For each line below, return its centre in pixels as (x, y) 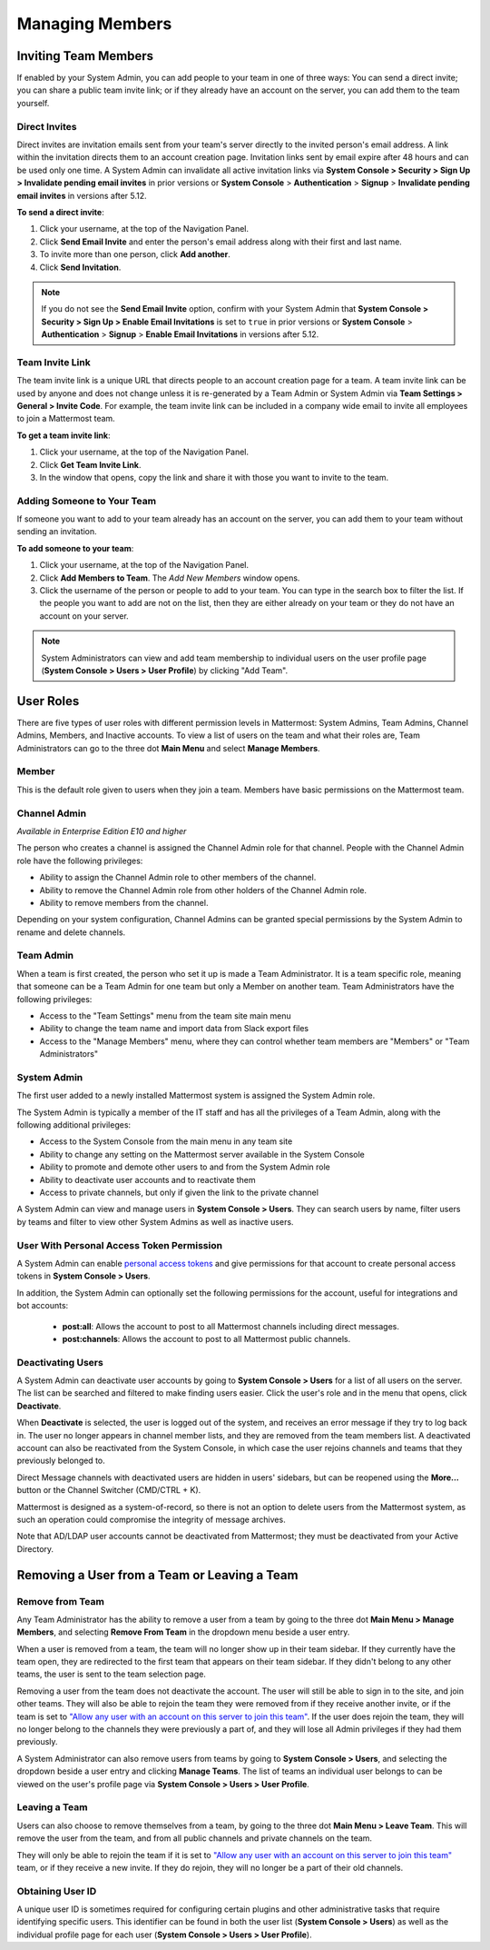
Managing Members (94, 24)
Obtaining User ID (57, 1891)
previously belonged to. (61, 1461)
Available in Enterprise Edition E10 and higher (102, 831)
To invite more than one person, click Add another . (135, 254)
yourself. (33, 103)
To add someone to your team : (75, 548)
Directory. (35, 1548)
